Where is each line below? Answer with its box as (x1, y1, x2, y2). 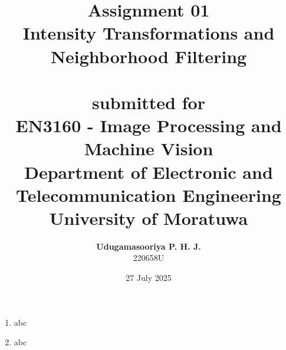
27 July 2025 (126, 272, 172, 283)
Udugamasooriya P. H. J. (96, 240, 201, 252)
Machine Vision (84, 136, 213, 161)
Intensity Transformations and (22, 21, 275, 45)
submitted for (92, 90, 205, 114)
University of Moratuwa (49, 205, 248, 230)
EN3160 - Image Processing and (15, 113, 282, 138)
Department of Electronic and (24, 159, 273, 184)
